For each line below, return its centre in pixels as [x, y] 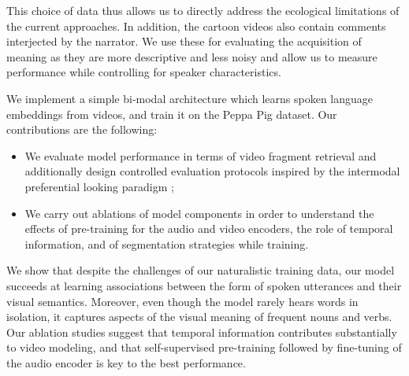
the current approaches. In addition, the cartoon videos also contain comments [196, 26]
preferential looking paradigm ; [99, 186]
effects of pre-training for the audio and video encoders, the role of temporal [209, 229]
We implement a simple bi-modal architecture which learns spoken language [190, 98]
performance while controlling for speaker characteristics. [144, 72]
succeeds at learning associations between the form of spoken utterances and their [204, 285]
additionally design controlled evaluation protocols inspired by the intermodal [212, 171]
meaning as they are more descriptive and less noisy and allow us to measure [192, 56]
